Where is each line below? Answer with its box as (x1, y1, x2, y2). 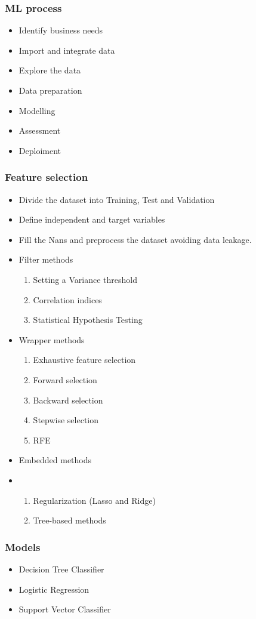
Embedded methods (18, 454, 92, 466)
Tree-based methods (33, 514, 106, 526)
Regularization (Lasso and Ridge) (33, 494, 156, 506)
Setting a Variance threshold (33, 273, 137, 285)
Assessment (18, 124, 61, 137)
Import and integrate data (18, 44, 115, 56)
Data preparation (18, 84, 82, 96)
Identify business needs (18, 24, 103, 36)
